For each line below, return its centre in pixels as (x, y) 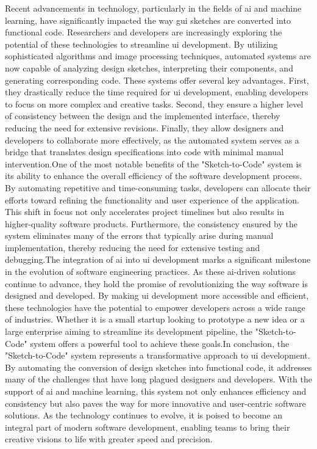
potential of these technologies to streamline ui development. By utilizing (141, 44)
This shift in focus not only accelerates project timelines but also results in (145, 212)
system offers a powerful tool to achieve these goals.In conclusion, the (160, 343)
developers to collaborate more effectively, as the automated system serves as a (152, 140)
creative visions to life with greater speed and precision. (109, 439)
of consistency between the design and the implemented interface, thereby (143, 116)
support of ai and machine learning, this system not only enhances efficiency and (156, 391)
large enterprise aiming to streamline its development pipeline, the (129, 331)
